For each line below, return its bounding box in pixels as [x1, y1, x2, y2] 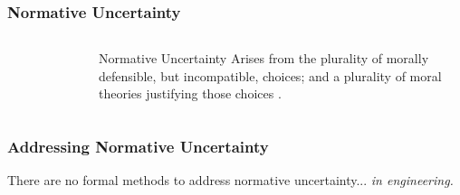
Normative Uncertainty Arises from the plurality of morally [99, 49, 429, 68]
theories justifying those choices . [99, 84, 282, 103]
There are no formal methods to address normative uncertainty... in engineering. [7, 171, 454, 190]
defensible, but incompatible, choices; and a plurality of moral [99, 66, 442, 85]
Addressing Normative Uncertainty [7, 135, 269, 157]
